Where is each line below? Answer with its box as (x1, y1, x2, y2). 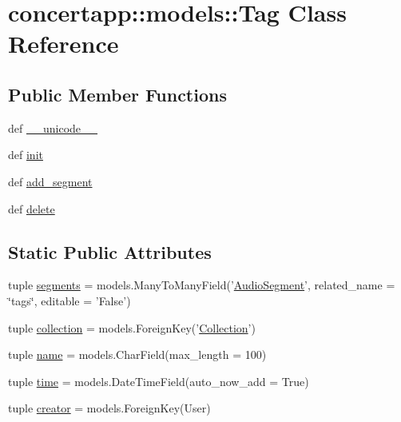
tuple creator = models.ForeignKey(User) (8, 400, 211, 416)
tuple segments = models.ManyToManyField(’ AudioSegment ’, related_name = (8, 277, 395, 293)
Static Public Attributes (8, 239, 212, 264)
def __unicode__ (8, 119, 98, 136)
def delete (8, 200, 55, 217)
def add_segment (8, 173, 93, 189)
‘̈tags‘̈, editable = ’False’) (8, 292, 131, 309)
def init (8, 146, 43, 163)
